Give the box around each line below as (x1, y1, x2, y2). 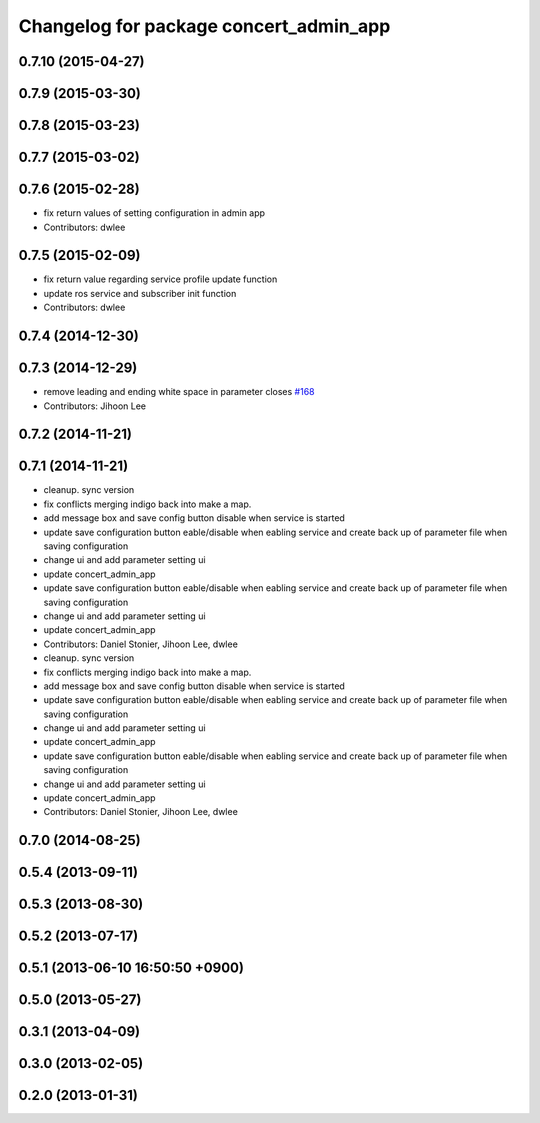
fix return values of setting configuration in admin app (43, 207, 265, 219)
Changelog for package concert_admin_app (18, 15, 391, 37)
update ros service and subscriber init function (43, 287, 237, 299)
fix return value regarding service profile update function (43, 273, 278, 285)
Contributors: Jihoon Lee (43, 400, 147, 412)
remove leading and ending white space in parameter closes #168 (43, 386, 315, 398)
